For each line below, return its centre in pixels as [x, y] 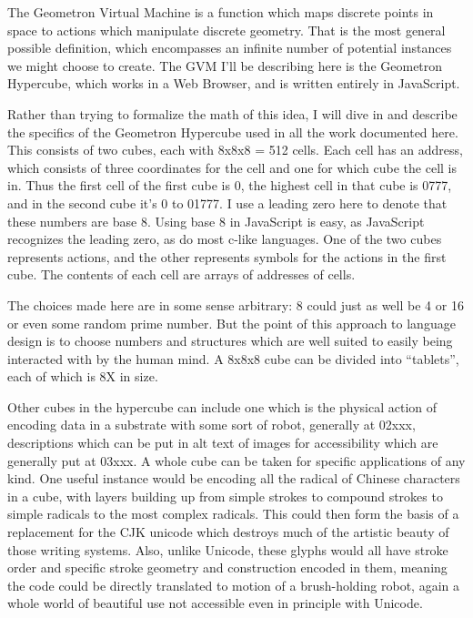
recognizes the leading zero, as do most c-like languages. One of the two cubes [225, 239]
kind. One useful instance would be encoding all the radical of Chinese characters [234, 478]
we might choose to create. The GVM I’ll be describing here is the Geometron [225, 65]
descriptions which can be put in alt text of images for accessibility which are [223, 443]
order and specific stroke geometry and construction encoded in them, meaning [227, 567]
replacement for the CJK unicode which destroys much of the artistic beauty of [228, 532]
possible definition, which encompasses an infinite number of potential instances [230, 48]
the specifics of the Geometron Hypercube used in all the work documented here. [233, 132]
